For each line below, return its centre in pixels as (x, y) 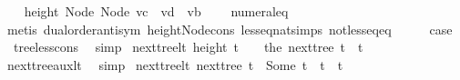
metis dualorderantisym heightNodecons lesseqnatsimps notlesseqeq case (230, 29)
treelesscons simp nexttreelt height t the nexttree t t (188, 47)
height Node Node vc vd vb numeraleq (156, 11)
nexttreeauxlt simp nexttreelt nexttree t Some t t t (175, 64)
